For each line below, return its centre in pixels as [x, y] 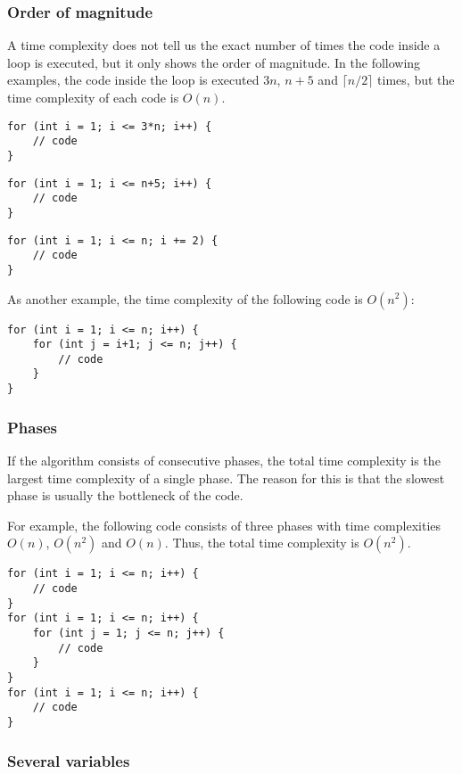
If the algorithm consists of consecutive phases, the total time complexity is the [224, 460]
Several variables [69, 760]
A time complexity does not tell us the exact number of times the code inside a [224, 45]
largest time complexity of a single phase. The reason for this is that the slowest [226, 478]
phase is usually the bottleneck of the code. [125, 495]
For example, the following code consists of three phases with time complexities [224, 525]
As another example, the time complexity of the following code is [185, 298]
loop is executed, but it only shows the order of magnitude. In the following [214, 62]
